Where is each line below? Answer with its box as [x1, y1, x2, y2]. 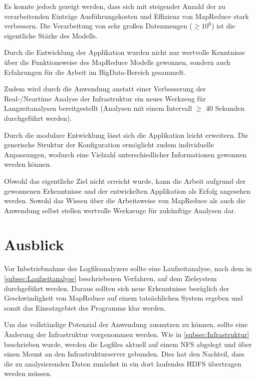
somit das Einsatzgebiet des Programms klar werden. [4, 302, 166, 313]
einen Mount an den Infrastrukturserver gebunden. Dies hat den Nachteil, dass [4, 349, 245, 359]
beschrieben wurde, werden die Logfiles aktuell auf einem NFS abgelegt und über [4, 339, 252, 349]
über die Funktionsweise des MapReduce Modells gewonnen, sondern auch [4, 56, 231, 67]
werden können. [4, 159, 52, 169]
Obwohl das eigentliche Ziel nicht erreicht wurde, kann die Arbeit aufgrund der [4, 175, 246, 186]
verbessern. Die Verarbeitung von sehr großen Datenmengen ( [4, 20, 193, 31]
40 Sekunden [206, 103, 245, 113]
